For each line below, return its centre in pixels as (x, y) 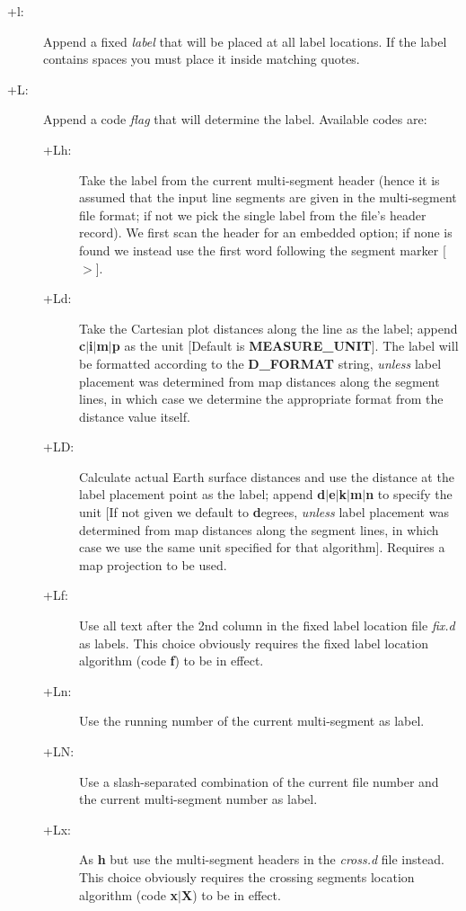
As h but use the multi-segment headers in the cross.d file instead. (262, 859)
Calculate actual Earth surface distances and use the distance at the (267, 476)
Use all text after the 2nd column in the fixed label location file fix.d (267, 625)
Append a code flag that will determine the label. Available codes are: (235, 119)
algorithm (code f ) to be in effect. (171, 661)
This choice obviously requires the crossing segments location (247, 876)
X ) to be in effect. (231, 894)
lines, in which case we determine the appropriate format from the (261, 399)
